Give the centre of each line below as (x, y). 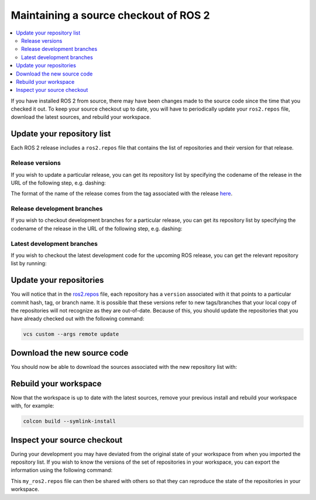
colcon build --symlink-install (70, 421)
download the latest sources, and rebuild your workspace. (81, 117)
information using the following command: (62, 470)
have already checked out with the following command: (78, 319)
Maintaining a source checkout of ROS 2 (110, 15)
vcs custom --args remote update (71, 334)
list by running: (29, 263)
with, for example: (32, 406)
